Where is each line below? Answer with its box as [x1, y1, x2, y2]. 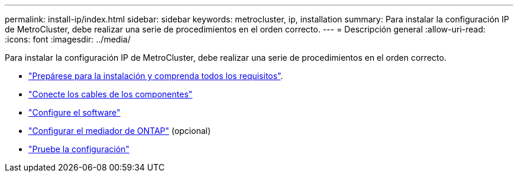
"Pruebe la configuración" [28, 144, 129, 154]
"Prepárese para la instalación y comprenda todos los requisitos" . [28, 71, 283, 81]
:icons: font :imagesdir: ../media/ [5, 34, 131, 44]
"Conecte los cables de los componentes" [28, 89, 193, 99]
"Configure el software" [28, 107, 121, 117]
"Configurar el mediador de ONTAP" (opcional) [28, 126, 211, 136]
